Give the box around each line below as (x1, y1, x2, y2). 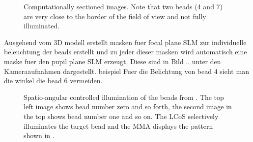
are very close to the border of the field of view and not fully (24, 11, 206, 21)
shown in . (24, 130, 55, 141)
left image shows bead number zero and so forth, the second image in (24, 101, 232, 112)
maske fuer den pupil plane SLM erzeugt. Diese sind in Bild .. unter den (4, 56, 221, 66)
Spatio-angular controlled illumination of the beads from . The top (24, 92, 224, 102)
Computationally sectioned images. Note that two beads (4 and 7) (24, 1, 223, 11)
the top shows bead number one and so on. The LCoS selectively (24, 111, 219, 121)
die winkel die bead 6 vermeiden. (4, 75, 103, 86)
